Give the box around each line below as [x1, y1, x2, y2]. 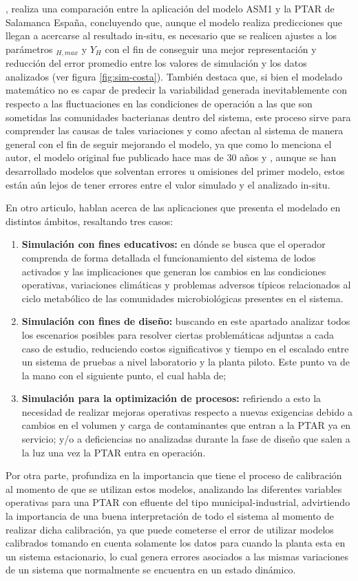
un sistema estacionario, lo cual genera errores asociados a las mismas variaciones [6, 549, 348, 563]
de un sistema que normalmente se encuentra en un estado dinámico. [6, 562, 296, 577]
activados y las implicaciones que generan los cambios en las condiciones [21, 264, 326, 278]
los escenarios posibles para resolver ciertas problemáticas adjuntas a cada [21, 327, 334, 341]
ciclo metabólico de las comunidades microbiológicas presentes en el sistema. [21, 290, 344, 305]
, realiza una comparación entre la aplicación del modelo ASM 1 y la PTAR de [6, 1, 335, 15]
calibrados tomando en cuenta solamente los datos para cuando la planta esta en [6, 536, 346, 550]
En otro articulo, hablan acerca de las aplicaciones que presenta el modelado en [6, 200, 341, 215]
